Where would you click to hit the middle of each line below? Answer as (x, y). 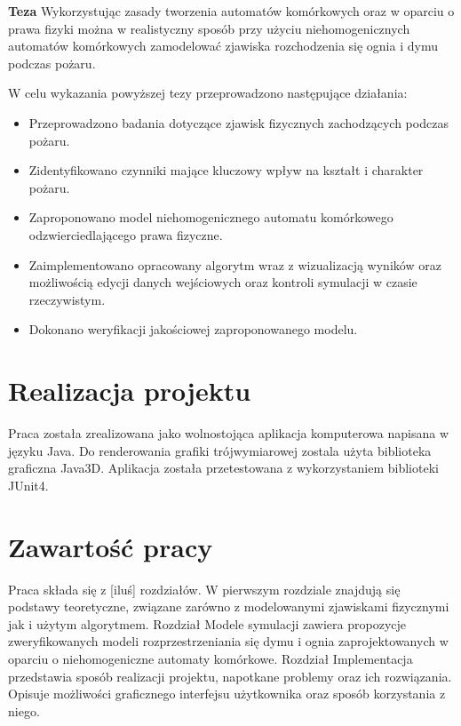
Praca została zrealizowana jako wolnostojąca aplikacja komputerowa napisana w (229, 433)
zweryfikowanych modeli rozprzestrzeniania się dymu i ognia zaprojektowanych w (228, 641)
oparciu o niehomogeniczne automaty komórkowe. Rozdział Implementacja (211, 658)
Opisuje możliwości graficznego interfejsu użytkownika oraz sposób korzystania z (227, 694)
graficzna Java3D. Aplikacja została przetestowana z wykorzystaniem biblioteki (223, 468)
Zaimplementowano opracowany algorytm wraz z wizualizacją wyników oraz (235, 264)
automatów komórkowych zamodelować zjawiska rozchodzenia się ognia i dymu (223, 46)
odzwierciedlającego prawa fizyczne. (126, 234)
